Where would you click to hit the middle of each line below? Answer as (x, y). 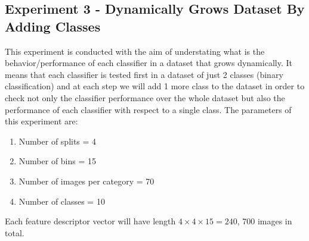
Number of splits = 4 (58, 141)
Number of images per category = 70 (86, 181)
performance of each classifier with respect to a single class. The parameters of (148, 109)
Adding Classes (53, 26)
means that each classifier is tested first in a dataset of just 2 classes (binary (144, 74)
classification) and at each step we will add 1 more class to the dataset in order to (155, 86)
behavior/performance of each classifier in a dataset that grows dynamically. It (149, 63)
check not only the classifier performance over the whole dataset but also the (145, 97)
